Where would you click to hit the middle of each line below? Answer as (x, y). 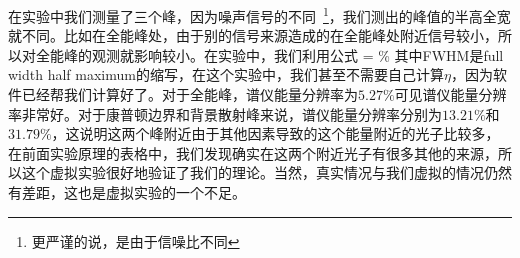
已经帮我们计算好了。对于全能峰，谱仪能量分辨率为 (189, 94)
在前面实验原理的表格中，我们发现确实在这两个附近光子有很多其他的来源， (253, 152)
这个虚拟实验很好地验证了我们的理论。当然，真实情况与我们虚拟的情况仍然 (266, 172)
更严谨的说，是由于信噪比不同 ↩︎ (135, 240)
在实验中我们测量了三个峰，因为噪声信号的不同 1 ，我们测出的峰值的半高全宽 (259, 14)
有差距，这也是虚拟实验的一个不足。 (127, 192)
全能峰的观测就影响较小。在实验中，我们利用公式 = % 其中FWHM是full (269, 54)
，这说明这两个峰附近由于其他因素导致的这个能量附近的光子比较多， (275, 133)
